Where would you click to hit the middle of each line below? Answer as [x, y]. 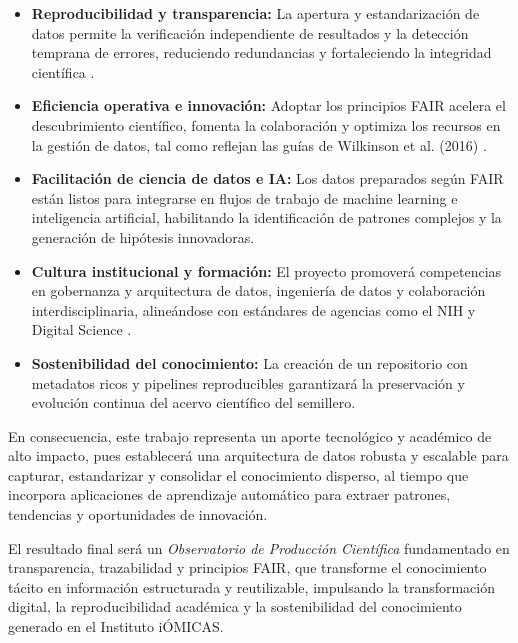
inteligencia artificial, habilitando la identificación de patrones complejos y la [266, 217]
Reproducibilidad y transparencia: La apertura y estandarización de [255, 13]
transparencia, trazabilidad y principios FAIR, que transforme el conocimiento [247, 567]
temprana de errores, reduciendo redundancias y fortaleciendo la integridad [261, 52]
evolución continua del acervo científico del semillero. [193, 402]
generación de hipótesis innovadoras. [143, 236]
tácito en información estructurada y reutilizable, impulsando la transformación [252, 586]
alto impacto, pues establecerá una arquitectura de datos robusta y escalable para [258, 455]
